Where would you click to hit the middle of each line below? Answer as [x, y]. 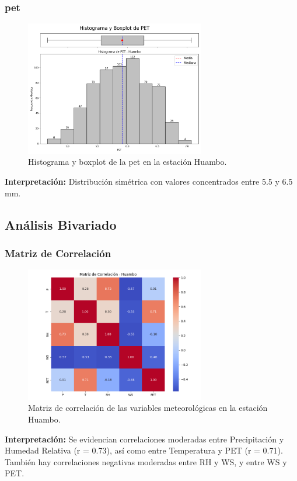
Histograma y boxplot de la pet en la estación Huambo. [127, 162]
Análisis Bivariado [61, 224]
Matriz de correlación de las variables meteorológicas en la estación [148, 408]
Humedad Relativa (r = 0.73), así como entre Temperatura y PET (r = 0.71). [144, 450]
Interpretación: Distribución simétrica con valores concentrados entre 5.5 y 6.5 [149, 181]
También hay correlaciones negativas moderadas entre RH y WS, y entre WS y [146, 461]
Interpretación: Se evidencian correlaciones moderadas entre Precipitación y [144, 439]
